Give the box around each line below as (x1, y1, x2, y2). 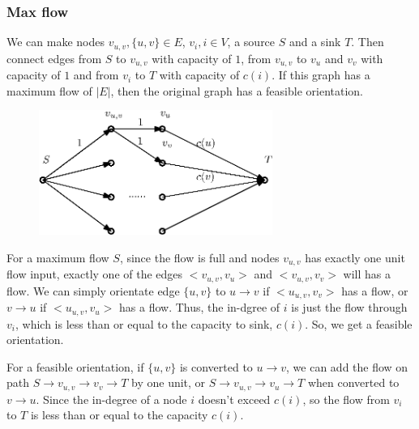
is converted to (179, 358, 253, 375)
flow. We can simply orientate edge (6, 282, 180, 299)
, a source (227, 33, 276, 50)
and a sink (289, 33, 341, 50)
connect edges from (6, 49, 102, 66)
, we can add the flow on (286, 358, 408, 375)
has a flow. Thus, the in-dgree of (119, 299, 280, 316)
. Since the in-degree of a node (36, 390, 187, 407)
